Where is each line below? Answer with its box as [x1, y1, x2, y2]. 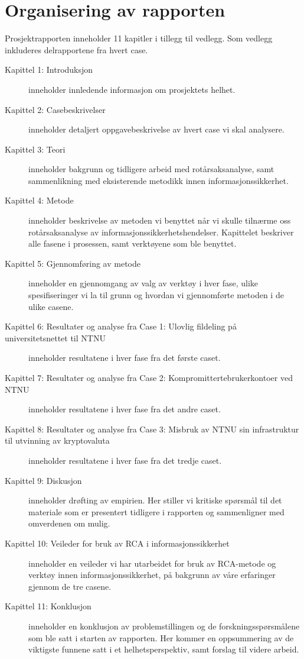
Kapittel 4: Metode [5, 194, 74, 206]
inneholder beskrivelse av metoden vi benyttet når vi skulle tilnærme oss [28, 214, 291, 227]
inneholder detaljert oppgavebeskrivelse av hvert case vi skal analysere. [28, 123, 285, 135]
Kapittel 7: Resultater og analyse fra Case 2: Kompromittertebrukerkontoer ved [5, 372, 293, 383]
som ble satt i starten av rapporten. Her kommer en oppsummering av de [28, 631, 294, 644]
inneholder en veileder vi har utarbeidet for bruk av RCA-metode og [28, 557, 276, 569]
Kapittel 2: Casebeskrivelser [5, 103, 106, 115]
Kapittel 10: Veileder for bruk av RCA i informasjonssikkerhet [5, 537, 230, 549]
